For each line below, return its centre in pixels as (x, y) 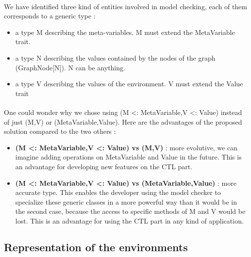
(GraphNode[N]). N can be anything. (70, 67)
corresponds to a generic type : (50, 16)
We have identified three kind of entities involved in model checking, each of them (125, 6)
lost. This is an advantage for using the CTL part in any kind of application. (129, 220)
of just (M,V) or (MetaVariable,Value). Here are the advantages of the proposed (123, 121)
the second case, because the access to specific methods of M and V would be (130, 211)
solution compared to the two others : (60, 131)
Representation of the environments (96, 247)
